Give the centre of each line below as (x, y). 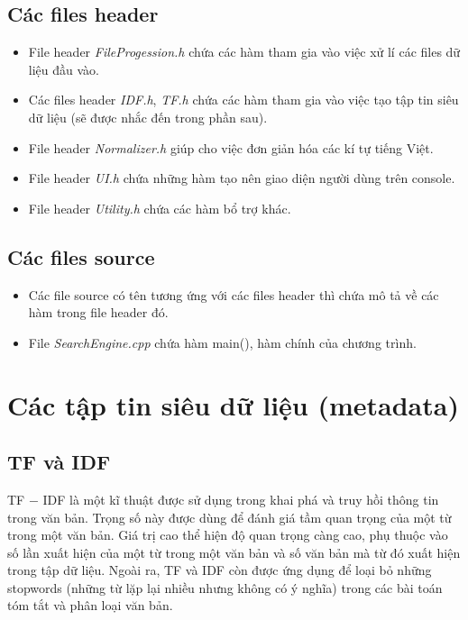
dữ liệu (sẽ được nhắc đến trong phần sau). (148, 117)
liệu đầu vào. (64, 69)
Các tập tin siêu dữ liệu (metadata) (233, 404)
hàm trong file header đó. (98, 312)
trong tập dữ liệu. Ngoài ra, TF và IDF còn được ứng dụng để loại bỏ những (220, 570)
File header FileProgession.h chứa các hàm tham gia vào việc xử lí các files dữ (244, 52)
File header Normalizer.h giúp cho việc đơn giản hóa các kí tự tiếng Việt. (231, 147)
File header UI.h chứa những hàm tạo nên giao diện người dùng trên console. (242, 178)
